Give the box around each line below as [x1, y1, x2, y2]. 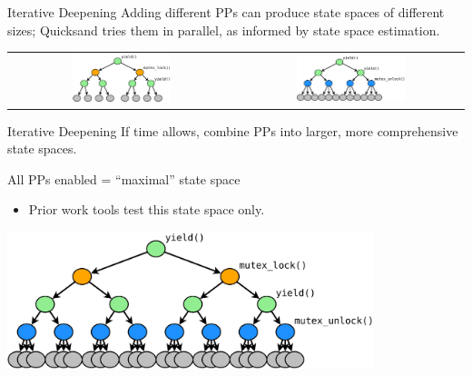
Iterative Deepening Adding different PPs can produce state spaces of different [7, 3, 445, 21]
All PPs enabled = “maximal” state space [7, 169, 241, 188]
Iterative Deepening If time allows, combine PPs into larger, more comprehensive [7, 121, 458, 140]
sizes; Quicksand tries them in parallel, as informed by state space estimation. [7, 20, 440, 39]
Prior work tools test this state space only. [28, 200, 265, 219]
